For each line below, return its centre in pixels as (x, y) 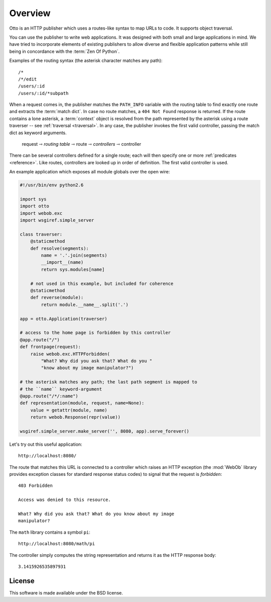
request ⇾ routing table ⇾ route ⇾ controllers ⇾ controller (82, 144)
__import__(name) (62, 262)
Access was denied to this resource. (65, 500)
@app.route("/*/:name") (49, 396)
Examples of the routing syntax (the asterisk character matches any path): (86, 61)
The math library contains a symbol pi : (50, 532)
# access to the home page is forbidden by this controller (95, 333)
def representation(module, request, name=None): (82, 403)
